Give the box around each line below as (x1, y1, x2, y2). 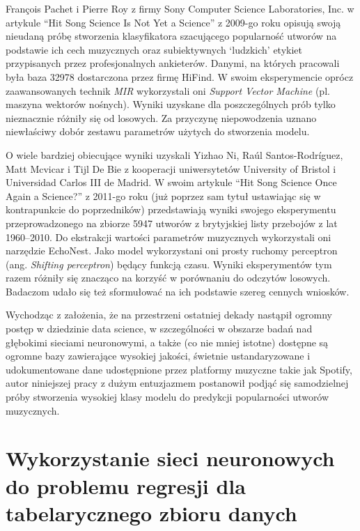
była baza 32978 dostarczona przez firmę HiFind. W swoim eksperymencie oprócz (6, 69, 354, 84)
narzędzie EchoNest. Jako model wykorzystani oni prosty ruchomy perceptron (6, 243, 338, 258)
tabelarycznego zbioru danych (6, 498, 297, 527)
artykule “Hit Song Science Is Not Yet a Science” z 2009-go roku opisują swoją (6, 15, 341, 29)
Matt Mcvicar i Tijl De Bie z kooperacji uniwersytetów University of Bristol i (6, 161, 336, 176)
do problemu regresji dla (6, 471, 246, 500)
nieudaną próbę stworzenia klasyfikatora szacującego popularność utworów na (6, 29, 337, 43)
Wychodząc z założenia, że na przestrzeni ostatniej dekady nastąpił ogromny (6, 307, 333, 322)
